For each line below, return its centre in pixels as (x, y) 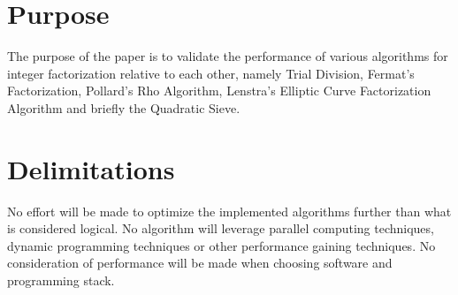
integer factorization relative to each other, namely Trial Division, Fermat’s (211, 73)
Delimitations (91, 168)
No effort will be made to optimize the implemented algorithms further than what (229, 211)
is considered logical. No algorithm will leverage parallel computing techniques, (221, 228)
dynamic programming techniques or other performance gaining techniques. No (221, 245)
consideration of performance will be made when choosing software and (200, 263)
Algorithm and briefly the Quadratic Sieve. (124, 107)
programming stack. (61, 280)
